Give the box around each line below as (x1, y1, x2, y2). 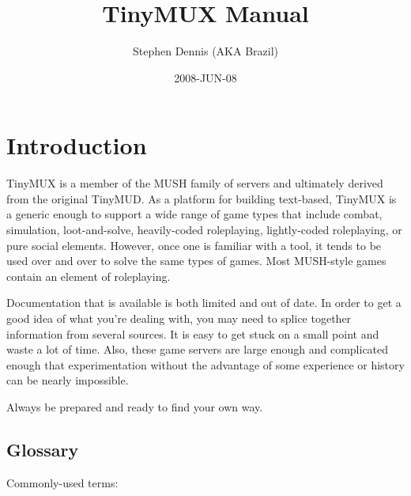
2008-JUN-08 (174, 69, 237, 85)
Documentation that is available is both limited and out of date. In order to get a (6, 294, 402, 311)
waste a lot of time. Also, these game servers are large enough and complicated (6, 341, 389, 358)
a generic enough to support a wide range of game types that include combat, (6, 206, 383, 222)
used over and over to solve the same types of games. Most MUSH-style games (6, 252, 386, 269)
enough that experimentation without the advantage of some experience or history (6, 356, 405, 373)
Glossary (6, 437, 79, 461)
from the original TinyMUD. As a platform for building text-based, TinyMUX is (6, 190, 397, 206)
